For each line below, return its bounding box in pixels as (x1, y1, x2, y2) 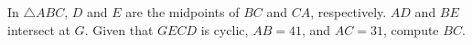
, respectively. (310, 3, 387, 21)
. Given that (84, 20, 154, 39)
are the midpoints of (125, 3, 240, 21)
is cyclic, (200, 20, 249, 39)
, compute (382, 20, 439, 39)
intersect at (7, 20, 70, 39)
